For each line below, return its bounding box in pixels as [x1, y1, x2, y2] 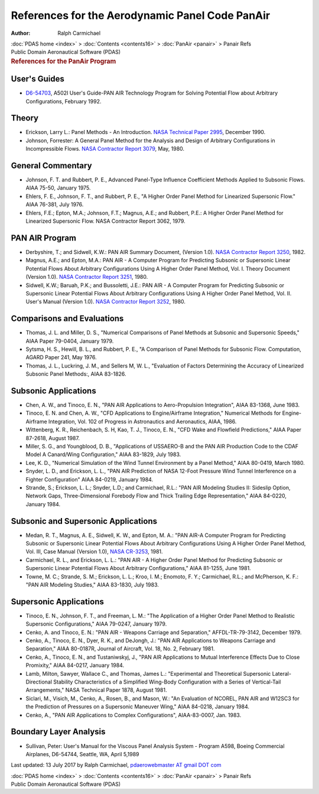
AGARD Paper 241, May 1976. [25, 354, 97, 361]
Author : [11, 30, 31, 37]
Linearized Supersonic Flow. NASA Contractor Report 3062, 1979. [25, 217, 185, 224]
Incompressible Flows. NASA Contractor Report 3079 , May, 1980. [25, 145, 185, 152]
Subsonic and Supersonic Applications [11, 516, 158, 526]
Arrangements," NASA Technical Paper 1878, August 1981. [25, 686, 167, 694]
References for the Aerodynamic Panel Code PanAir [11, 9, 271, 22]
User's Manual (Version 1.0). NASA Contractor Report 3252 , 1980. [25, 298, 186, 305]
